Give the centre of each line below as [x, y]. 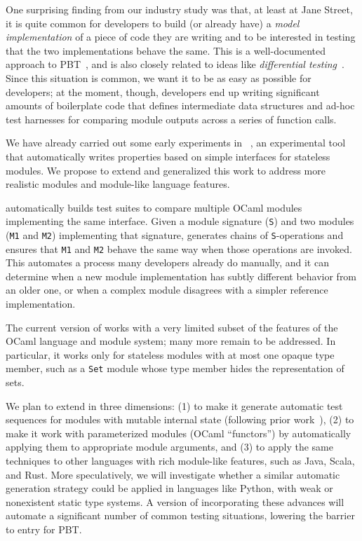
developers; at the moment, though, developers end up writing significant [163, 91]
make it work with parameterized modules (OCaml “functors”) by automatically [179, 433]
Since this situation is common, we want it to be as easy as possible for [159, 77]
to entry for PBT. [44, 529]
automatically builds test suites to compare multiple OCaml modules [154, 207]
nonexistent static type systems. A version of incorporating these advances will [175, 501]
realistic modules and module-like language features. [118, 184]
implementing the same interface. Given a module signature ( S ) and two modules [180, 221]
